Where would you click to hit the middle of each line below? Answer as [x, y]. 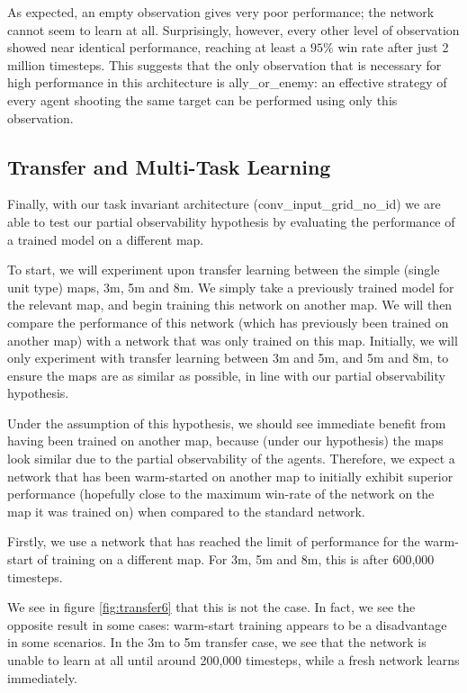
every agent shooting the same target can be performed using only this [202, 99]
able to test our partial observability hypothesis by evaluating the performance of [231, 221]
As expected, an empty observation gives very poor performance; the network [221, 12]
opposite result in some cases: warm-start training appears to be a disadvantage [227, 624]
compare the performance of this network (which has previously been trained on [228, 322]
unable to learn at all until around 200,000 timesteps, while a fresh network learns [233, 660]
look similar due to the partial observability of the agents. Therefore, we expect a [231, 459]
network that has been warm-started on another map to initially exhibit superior [230, 476]
